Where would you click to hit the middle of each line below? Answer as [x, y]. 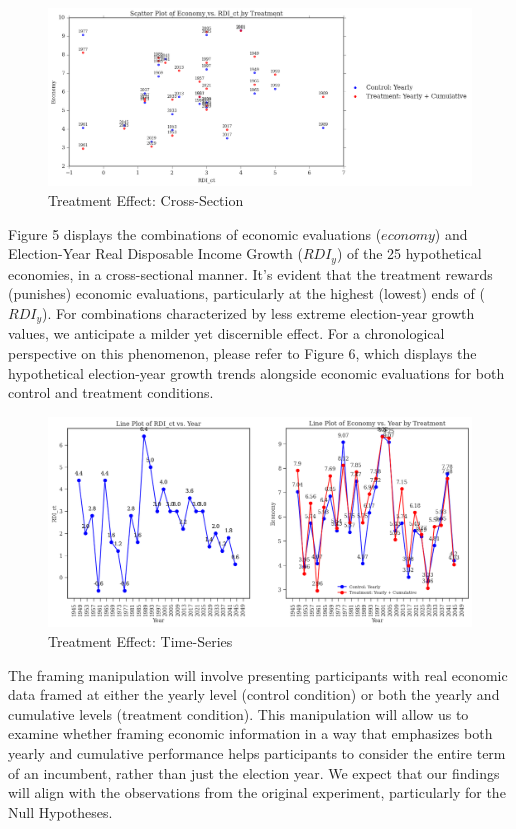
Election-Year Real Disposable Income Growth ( [155, 253]
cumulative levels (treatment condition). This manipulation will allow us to [238, 713]
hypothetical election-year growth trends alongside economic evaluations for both [256, 372]
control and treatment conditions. [111, 392]
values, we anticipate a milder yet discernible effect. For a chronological [226, 333]
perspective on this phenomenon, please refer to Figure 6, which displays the [242, 352]
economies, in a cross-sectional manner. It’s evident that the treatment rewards [250, 273]
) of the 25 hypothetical [409, 253]
